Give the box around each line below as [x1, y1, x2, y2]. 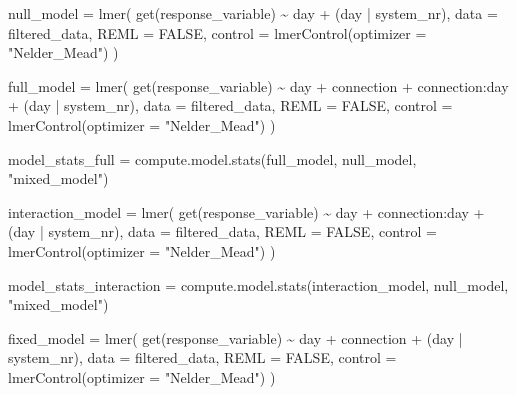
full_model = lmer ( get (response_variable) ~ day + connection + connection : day [8, 75, 509, 96]
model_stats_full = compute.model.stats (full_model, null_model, [8, 148, 417, 169]
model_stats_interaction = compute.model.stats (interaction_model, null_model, [8, 274, 509, 295]
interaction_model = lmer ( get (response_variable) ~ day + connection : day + [8, 201, 485, 222]
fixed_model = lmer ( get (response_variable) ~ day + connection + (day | [8, 327, 463, 348]
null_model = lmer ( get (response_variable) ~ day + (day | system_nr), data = [8, 3, 498, 23]
